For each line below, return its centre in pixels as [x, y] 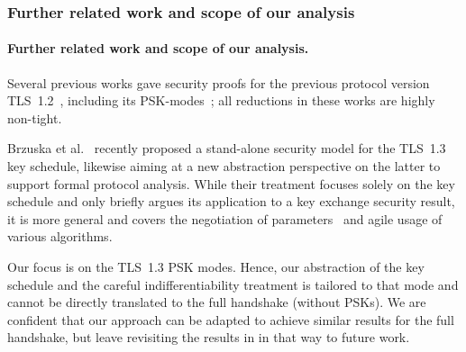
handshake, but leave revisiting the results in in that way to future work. [209, 337]
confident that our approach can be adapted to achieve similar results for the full [231, 319]
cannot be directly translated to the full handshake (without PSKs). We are [217, 302]
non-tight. [35, 117]
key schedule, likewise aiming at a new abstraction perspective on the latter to [224, 166]
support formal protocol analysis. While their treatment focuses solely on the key [231, 183]
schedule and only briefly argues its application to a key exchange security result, [231, 201]
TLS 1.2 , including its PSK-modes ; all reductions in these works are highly [221, 100]
